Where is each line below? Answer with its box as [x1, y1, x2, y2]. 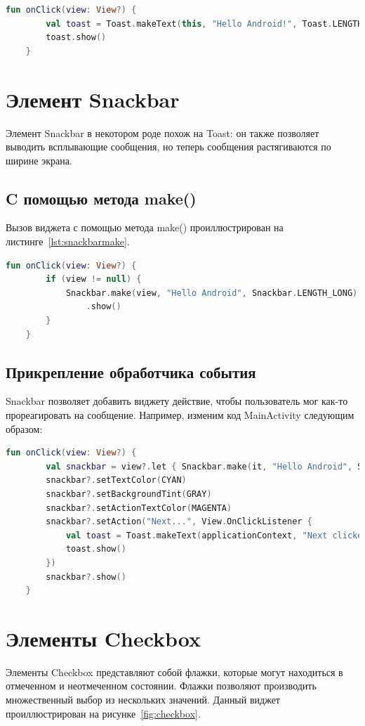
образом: [6, 421, 43, 436]
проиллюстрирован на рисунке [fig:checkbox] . [6, 706, 201, 720]
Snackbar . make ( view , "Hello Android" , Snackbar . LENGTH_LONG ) [65, 287, 358, 298]
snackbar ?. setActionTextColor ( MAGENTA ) [46, 503, 232, 513]
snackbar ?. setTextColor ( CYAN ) [46, 475, 187, 486]
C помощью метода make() [6, 187, 197, 209]
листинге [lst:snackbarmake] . [6, 234, 130, 249]
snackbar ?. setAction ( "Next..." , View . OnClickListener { [46, 517, 312, 527]
